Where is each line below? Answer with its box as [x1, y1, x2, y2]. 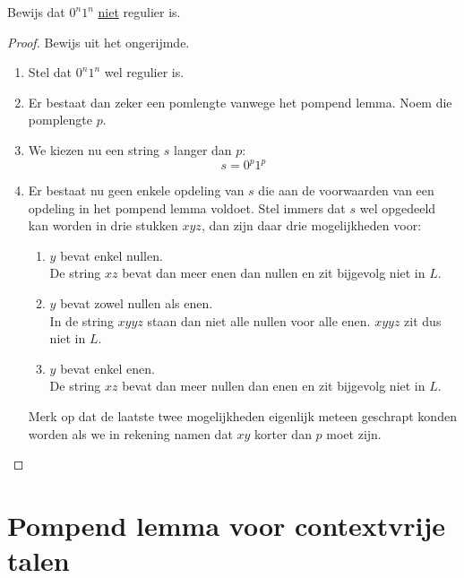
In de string [49, 311, 114, 330]
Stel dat [28, 63, 73, 82]
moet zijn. [326, 424, 382, 443]
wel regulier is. [104, 63, 185, 82]
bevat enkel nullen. [60, 246, 163, 264]
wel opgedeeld [359, 198, 436, 217]
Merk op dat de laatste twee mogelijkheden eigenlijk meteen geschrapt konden [28, 407, 457, 425]
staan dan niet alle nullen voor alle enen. [147, 311, 371, 330]
